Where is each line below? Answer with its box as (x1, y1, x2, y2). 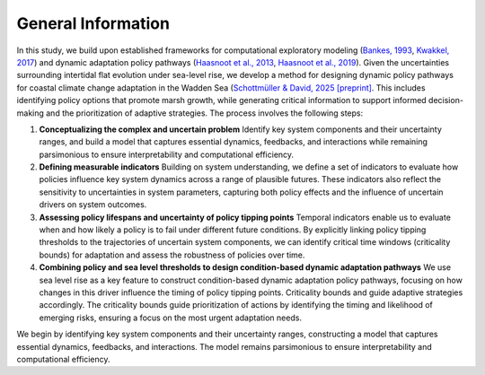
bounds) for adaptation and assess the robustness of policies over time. (39, 249, 305, 260)
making (16, 108, 45, 118)
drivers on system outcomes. (39, 199, 147, 210)
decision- (428, 95, 464, 106)
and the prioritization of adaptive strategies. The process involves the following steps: (45, 108, 364, 118)
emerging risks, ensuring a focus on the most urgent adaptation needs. (39, 312, 303, 323)
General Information (16, 13, 171, 33)
